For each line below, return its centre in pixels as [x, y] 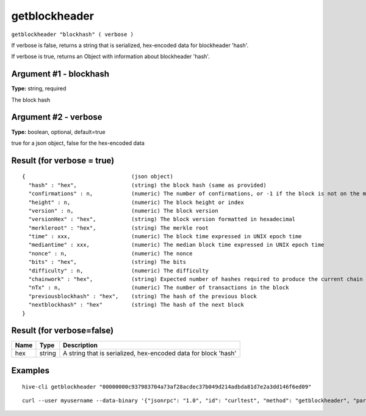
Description [80, 345]
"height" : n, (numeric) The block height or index [136, 202]
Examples [30, 370]
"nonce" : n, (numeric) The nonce [110, 253]
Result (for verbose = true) [63, 160]
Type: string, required [39, 89]
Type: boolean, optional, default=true [59, 132]
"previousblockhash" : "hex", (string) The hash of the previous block [143, 296]
